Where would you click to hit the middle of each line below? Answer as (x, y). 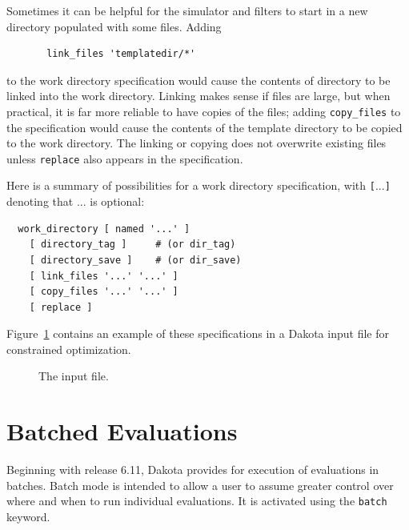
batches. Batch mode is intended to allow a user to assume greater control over (200, 485)
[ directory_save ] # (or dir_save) (135, 260)
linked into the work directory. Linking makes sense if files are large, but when (198, 96)
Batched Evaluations (122, 431)
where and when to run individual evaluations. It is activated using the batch (197, 501)
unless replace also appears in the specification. (125, 158)
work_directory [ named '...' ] (104, 229)
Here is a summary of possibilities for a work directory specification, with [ (191, 185)
